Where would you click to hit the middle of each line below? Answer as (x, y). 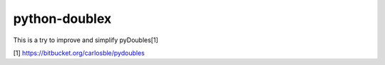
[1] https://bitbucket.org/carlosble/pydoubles (79, 53)
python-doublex (62, 19)
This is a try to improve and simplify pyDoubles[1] (86, 40)
